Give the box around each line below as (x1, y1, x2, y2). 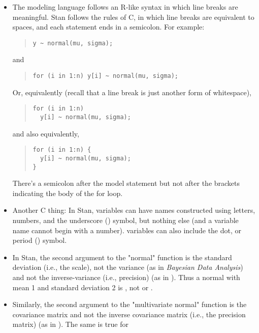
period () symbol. (12, 235, 67, 245)
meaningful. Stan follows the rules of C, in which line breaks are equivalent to (12, 11, 254, 22)
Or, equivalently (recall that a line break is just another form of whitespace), (12, 87, 252, 97)
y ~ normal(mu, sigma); (33, 39, 113, 47)
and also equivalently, (12, 128, 79, 138)
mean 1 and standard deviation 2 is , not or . (12, 282, 153, 292)
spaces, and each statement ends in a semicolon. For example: (12, 21, 205, 32)
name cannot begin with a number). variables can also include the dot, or (12, 225, 242, 235)
